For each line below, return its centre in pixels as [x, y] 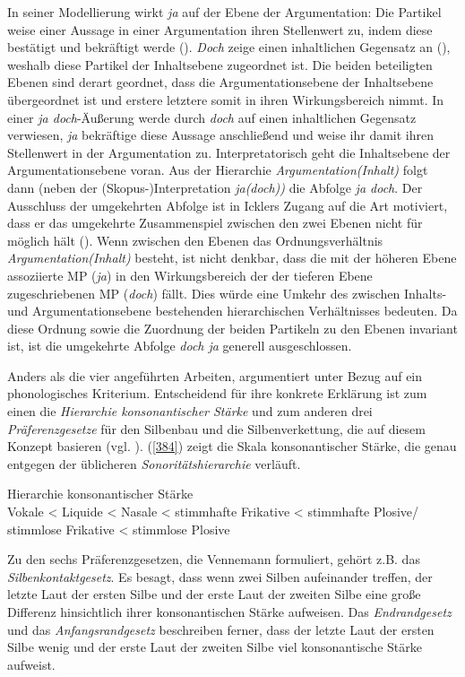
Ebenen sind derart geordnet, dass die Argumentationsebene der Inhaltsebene [220, 82]
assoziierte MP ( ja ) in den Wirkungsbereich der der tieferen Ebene [190, 275]
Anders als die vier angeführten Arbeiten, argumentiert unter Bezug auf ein [215, 375]
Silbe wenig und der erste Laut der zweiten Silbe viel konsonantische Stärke [215, 647]
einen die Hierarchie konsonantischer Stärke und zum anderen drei [190, 411]
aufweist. [31, 664]
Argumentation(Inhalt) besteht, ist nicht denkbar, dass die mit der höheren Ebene [232, 258]
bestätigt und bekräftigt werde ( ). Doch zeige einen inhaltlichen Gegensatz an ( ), [229, 47]
